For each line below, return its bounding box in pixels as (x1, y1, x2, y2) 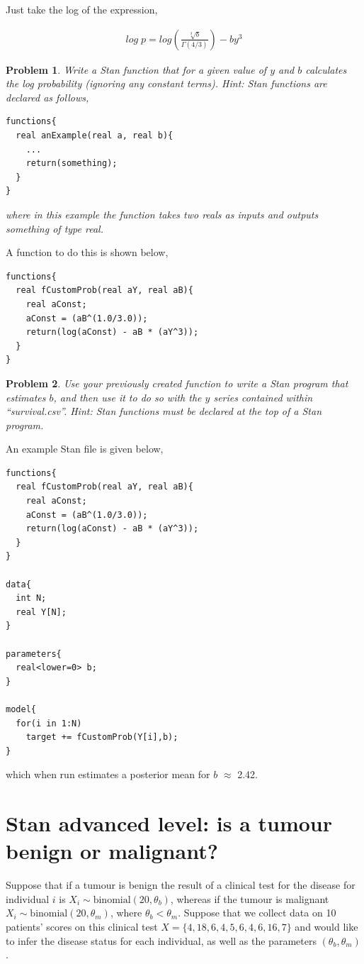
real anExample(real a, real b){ (16, 131, 174, 140)
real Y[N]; (16, 606, 67, 617)
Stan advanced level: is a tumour (6, 809, 333, 838)
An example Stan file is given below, (6, 441, 164, 456)
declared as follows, (6, 89, 89, 104)
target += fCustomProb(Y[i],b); (25, 732, 178, 743)
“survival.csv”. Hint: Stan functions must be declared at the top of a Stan (6, 404, 322, 419)
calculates (305, 62, 347, 77)
